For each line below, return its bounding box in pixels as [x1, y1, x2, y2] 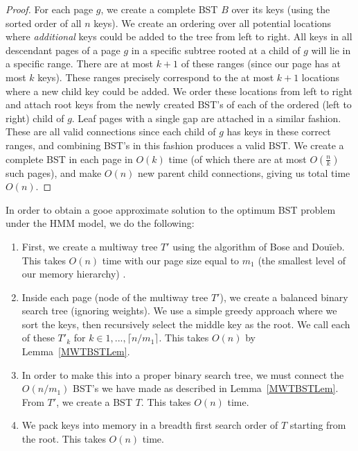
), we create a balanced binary [220, 289, 348, 304]
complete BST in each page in [6, 151, 133, 166]
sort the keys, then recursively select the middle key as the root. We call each [21, 316, 350, 331]
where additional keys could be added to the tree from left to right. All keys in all [6, 29, 352, 44]
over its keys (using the [231, 2, 330, 16]
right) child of [6, 110, 64, 125]
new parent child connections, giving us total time [138, 165, 350, 180]
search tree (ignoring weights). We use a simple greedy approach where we [21, 303, 337, 318]
